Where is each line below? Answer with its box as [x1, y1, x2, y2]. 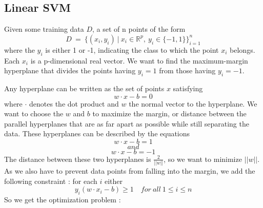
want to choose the [4, 108, 64, 119]
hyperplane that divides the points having [4, 65, 136, 76]
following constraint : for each [4, 175, 97, 186]
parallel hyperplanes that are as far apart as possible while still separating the [4, 118, 249, 129]
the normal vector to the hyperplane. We [129, 98, 257, 109]
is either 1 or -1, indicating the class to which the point [45, 44, 219, 55]
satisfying [173, 82, 203, 93]
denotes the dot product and [29, 98, 119, 109]
